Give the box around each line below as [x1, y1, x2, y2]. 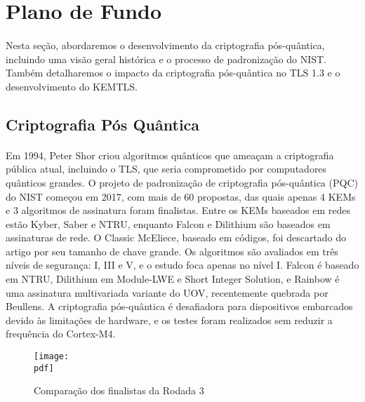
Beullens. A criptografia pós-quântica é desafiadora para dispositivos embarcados [6, 299, 353, 314]
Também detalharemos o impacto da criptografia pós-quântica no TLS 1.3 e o [6, 65, 340, 80]
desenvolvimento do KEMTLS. [6, 79, 138, 93]
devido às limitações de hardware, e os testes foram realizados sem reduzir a [6, 312, 333, 327]
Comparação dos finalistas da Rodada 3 [34, 383, 204, 398]
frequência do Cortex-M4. [6, 326, 116, 341]
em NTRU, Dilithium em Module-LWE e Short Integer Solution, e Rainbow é [6, 272, 340, 286]
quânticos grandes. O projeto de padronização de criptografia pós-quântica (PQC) [6, 175, 358, 189]
